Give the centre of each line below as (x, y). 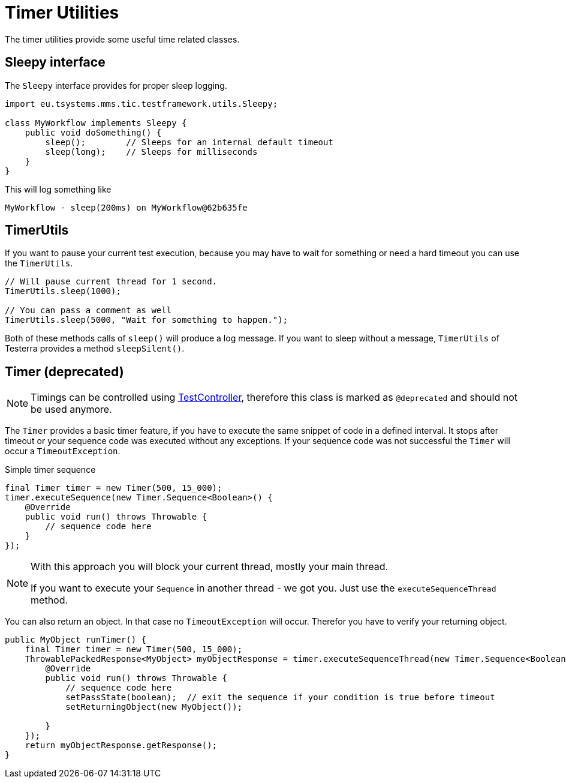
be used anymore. (71, 409)
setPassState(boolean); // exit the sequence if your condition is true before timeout (280, 697)
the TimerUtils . (39, 263)
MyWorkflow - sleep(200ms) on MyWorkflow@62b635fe (126, 207)
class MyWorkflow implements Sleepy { (96, 123)
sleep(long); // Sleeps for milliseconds (151, 151)
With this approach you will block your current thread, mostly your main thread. (210, 567)
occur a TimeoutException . (63, 451)
